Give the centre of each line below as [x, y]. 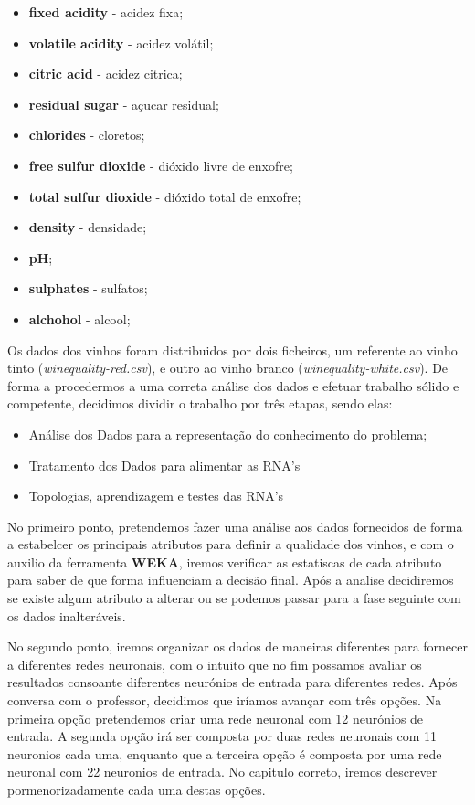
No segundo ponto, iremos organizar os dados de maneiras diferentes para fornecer [237, 646]
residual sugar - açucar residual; [124, 104]
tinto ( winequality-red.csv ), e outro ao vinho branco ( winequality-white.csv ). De [228, 368]
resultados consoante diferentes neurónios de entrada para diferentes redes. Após [232, 682]
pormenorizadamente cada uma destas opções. [137, 789]
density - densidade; [88, 227]
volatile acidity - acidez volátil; [121, 42]
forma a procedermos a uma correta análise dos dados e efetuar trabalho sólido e [233, 385]
